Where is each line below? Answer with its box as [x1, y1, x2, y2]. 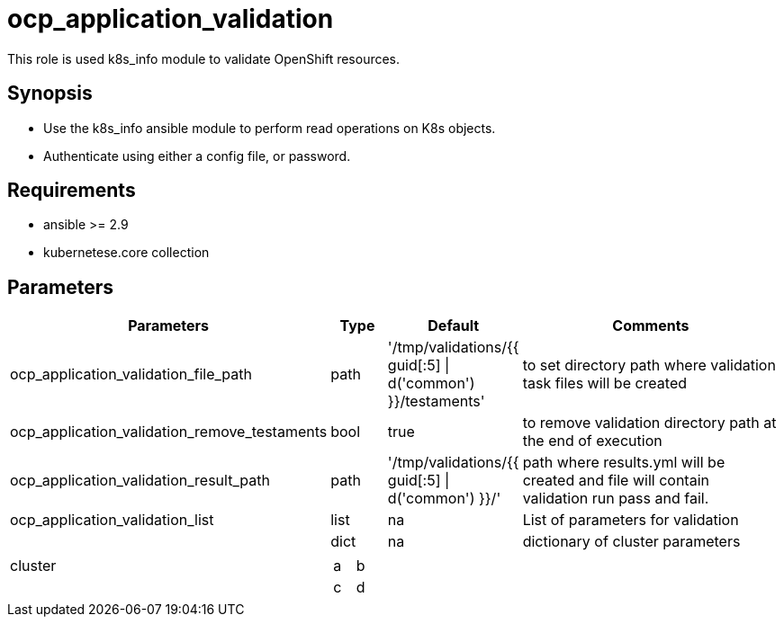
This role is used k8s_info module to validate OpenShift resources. [7, 50, 401, 67]
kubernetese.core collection [43, 245, 210, 261]
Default [428, 316, 480, 335]
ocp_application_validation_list [10, 511, 214, 530]
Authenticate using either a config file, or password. [43, 147, 351, 164]
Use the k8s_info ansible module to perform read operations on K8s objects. [43, 120, 496, 136]
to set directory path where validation [522, 356, 776, 375]
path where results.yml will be [522, 453, 725, 472]
